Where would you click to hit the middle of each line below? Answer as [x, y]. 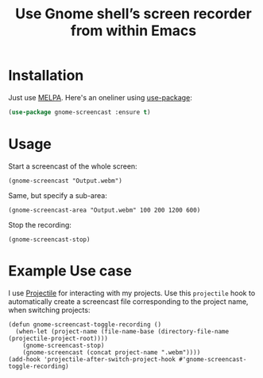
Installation [46, 76]
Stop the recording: [40, 224]
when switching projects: [49, 310]
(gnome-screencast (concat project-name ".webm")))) [112, 352]
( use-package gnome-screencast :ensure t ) [79, 112]
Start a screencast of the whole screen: [73, 166]
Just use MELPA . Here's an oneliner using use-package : [100, 97]
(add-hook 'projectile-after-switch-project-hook [92, 359]
